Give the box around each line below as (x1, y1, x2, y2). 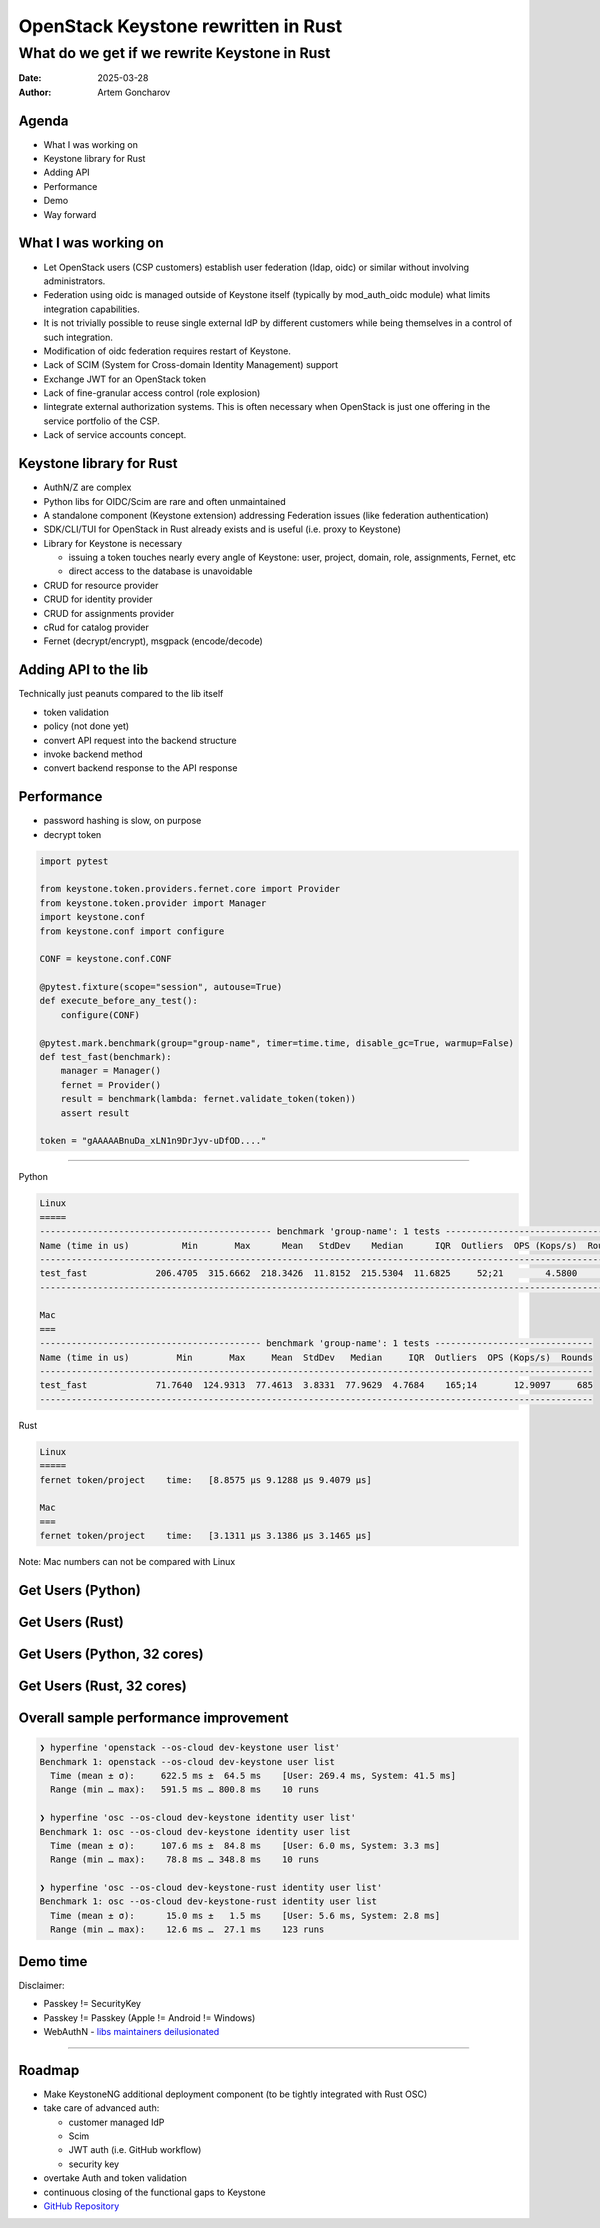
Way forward (43, 208, 97, 220)
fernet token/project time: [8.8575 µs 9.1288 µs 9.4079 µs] (39, 1474, 372, 1485)
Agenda (18, 112, 69, 129)
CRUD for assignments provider (43, 607, 175, 619)
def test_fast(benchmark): (39, 1051, 172, 1063)
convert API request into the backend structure (43, 734, 237, 746)
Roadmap (18, 2061, 80, 2079)
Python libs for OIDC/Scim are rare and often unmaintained (43, 495, 287, 507)
